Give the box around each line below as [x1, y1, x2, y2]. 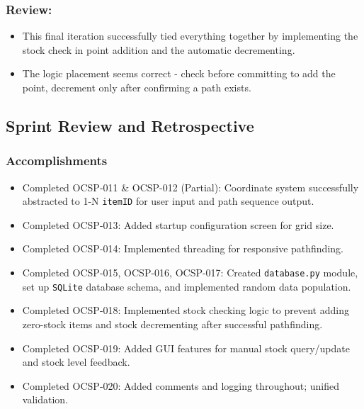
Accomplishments [6, 152, 108, 169]
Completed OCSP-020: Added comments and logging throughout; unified [22, 378, 339, 393]
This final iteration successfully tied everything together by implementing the [22, 28, 358, 43]
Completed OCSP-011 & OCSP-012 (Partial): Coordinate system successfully [22, 179, 359, 194]
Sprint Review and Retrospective [6, 114, 254, 136]
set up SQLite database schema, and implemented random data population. [22, 279, 351, 293]
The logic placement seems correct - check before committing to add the [22, 66, 336, 81]
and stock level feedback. [22, 354, 130, 369]
